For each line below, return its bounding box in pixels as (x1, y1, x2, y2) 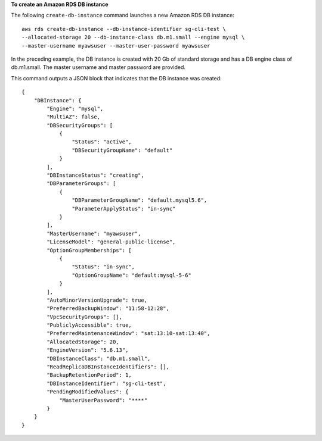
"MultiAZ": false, (47, 114, 101, 120)
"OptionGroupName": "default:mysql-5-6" (72, 271, 192, 279)
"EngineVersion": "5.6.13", (47, 347, 129, 354)
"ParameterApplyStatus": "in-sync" (72, 205, 176, 212)
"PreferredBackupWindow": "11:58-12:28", (47, 305, 170, 312)
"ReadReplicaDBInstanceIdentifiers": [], (47, 364, 170, 370)
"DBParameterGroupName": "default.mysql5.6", (72, 197, 208, 204)
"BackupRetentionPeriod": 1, (47, 372, 132, 379)
